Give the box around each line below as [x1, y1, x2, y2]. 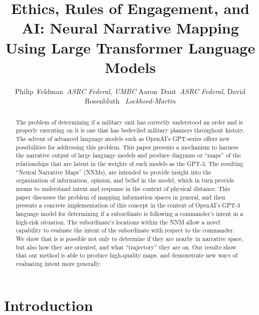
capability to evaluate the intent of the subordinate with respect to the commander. [16, 226, 235, 234]
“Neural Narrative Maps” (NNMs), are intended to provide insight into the [16, 167, 211, 176]
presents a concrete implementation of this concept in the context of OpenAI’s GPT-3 [16, 201, 240, 209]
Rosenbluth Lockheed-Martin [85, 95, 176, 106]
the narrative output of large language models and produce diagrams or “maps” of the [16, 151, 241, 159]
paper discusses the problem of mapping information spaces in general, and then [16, 192, 225, 201]
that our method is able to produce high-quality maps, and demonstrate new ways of [16, 251, 237, 259]
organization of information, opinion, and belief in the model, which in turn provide [16, 176, 234, 184]
